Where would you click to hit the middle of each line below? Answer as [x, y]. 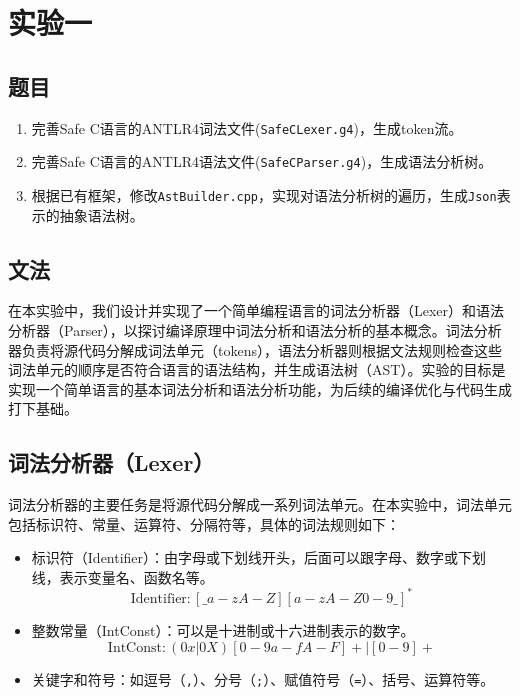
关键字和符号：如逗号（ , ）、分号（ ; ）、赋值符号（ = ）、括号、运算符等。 [263, 678]
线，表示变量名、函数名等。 [122, 576]
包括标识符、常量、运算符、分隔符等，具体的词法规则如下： [204, 523]
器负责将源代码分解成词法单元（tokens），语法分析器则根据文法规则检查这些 [255, 349]
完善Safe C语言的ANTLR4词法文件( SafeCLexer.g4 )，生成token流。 [247, 127]
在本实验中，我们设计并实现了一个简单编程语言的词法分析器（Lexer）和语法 [256, 310]
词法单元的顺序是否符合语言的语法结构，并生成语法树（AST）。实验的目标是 [257, 369]
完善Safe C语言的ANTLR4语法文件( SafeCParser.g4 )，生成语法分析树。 [262, 161]
